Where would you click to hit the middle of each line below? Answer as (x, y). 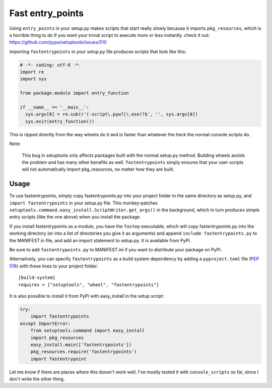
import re (32, 72)
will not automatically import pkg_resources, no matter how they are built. (98, 170)
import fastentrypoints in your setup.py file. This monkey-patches (84, 203)
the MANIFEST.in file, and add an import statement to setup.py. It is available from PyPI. (100, 240)
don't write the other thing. (37, 379)
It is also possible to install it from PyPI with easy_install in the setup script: (87, 296)
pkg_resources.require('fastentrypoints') (84, 352)
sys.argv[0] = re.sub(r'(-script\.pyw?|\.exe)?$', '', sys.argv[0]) (112, 114)
